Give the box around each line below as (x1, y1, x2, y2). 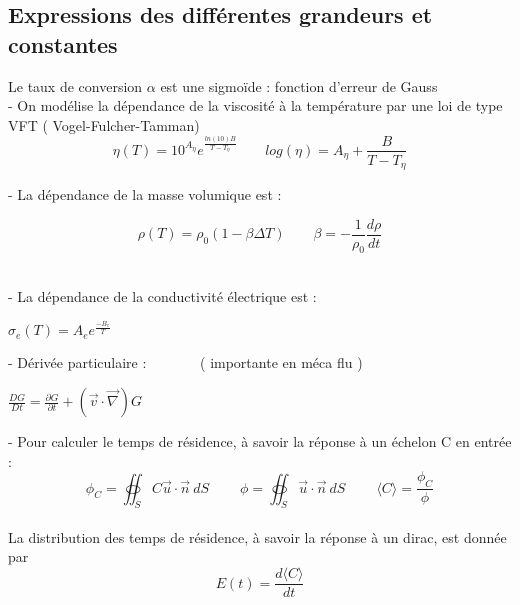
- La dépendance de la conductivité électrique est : (8, 286, 317, 307)
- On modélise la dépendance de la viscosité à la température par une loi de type (8, 95, 503, 116)
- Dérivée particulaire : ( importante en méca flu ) (8, 352, 363, 373)
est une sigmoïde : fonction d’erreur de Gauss (160, 75, 438, 96)
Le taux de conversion (8, 75, 143, 96)
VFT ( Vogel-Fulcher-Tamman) (8, 114, 200, 135)
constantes (8, 28, 118, 59)
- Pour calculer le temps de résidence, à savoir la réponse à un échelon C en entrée (8, 431, 512, 452)
